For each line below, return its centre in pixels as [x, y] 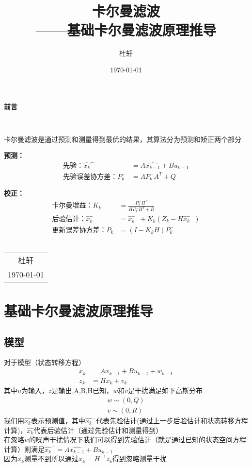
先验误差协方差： [90, 177]
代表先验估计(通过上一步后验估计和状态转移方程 [172, 420]
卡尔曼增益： [72, 206]
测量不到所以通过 [51, 458]
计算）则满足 [24, 449]
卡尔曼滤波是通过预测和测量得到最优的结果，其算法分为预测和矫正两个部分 [123, 139]
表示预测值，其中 [58, 420]
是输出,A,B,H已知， [82, 390]
